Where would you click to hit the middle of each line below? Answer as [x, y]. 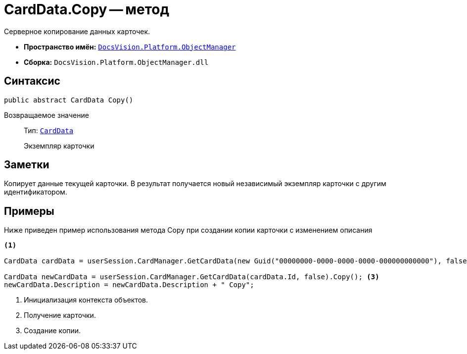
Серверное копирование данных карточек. [77, 31]
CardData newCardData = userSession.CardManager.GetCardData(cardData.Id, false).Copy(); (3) [192, 277]
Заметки [27, 165]
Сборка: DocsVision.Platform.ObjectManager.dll [116, 62]
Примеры [29, 211]
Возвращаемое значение [47, 115]
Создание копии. [52, 331]
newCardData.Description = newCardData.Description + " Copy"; [129, 285]
